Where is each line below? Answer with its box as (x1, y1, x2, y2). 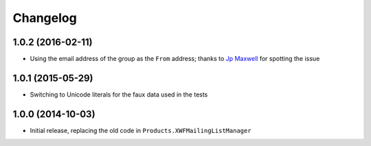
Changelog (12, 10, 77, 25)
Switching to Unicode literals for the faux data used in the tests (30, 90, 208, 99)
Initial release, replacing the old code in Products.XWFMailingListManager (30, 126, 251, 134)
